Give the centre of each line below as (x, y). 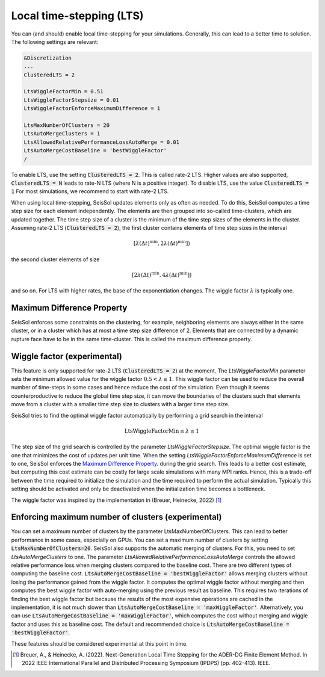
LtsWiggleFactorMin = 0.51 (63, 91)
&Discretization (48, 58)
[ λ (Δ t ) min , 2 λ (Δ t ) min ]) (162, 243)
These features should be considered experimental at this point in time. (99, 643)
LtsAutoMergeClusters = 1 (62, 134)
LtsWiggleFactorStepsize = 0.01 (72, 100)
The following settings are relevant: (55, 42)
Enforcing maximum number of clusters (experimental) (116, 517)
